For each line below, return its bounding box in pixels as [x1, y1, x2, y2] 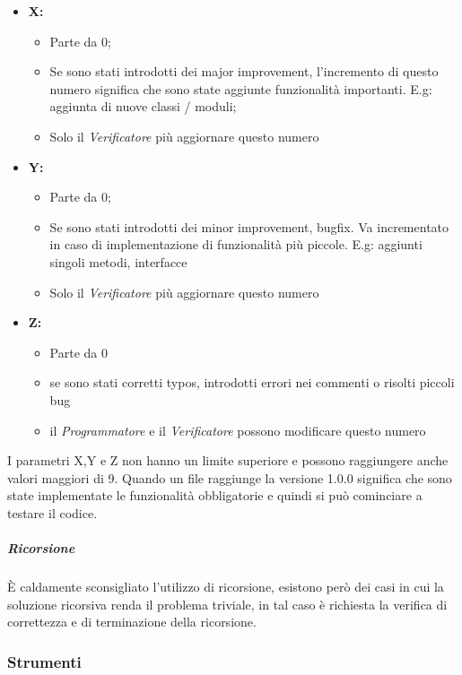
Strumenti [7, 650, 82, 672]
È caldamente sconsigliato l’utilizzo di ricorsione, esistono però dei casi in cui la [7, 577, 444, 596]
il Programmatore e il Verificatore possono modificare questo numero [49, 420, 426, 439]
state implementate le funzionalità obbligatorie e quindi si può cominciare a [7, 486, 423, 505]
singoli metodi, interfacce [49, 252, 187, 271]
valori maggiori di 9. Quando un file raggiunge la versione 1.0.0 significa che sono [7, 468, 452, 487]
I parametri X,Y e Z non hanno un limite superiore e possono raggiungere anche [7, 451, 449, 470]
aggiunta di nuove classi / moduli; [49, 97, 237, 116]
